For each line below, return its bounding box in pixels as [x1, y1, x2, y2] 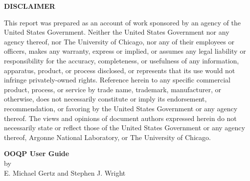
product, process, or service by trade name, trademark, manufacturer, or [4, 84, 221, 94]
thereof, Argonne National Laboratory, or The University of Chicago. [4, 132, 211, 142]
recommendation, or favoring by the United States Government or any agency [4, 103, 238, 113]
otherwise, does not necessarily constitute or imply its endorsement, [4, 94, 207, 104]
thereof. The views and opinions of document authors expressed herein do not [4, 113, 237, 123]
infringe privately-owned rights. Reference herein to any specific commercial [4, 75, 230, 85]
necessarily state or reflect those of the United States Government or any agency [4, 122, 245, 133]
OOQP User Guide [4, 148, 69, 159]
